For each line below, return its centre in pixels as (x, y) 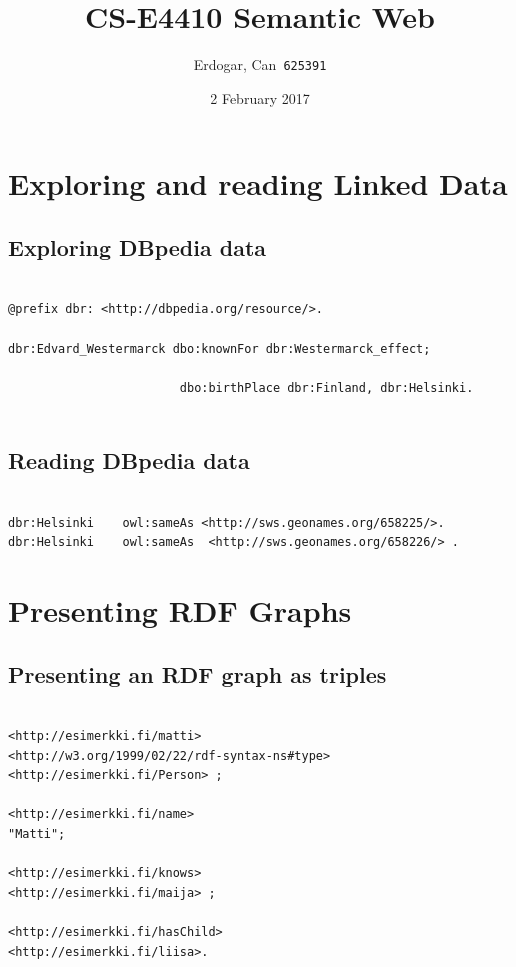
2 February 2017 (260, 97)
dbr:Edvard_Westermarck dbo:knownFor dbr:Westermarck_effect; (219, 348)
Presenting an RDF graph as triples (197, 673)
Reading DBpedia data (129, 460)
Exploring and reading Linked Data (258, 183)
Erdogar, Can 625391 (260, 64)
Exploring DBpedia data (137, 246)
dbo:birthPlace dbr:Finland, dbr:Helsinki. (326, 387)
